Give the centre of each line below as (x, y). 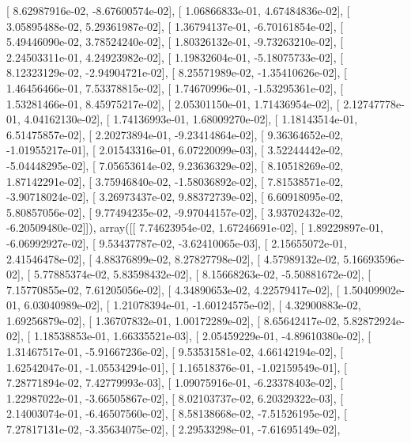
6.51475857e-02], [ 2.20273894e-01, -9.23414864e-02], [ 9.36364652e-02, (175, 134)
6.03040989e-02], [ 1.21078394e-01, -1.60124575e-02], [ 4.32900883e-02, (192, 305)
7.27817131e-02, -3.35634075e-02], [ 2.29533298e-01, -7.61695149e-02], (173, 429)
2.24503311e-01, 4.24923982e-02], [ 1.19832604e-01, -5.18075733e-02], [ (175, 57)
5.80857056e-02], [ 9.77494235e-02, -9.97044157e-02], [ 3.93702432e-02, (175, 212)
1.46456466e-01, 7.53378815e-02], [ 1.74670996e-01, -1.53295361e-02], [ (175, 87)
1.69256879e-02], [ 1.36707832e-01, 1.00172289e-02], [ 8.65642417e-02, (173, 320)
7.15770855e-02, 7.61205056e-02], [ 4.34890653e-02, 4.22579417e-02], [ (173, 289)
